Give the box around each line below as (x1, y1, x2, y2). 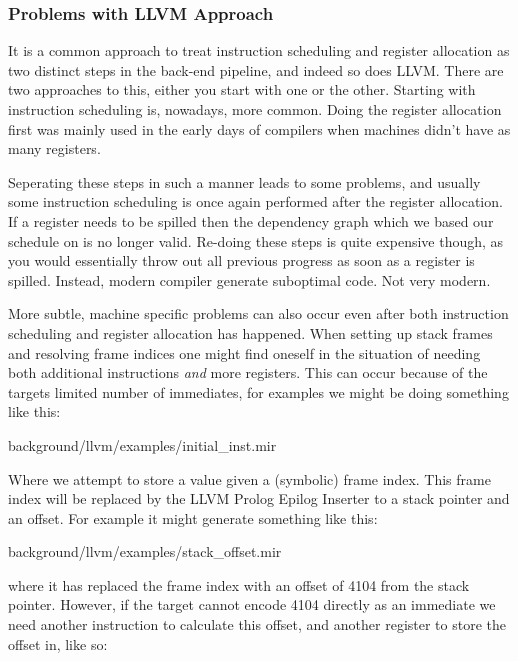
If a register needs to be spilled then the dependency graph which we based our (8, 210, 494, 231)
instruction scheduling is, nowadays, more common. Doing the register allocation (8, 99, 502, 119)
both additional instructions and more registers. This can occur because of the (8, 362, 488, 383)
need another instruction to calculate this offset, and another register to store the (8, 614, 506, 635)
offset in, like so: (8, 633, 108, 654)
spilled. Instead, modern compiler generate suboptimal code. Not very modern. (8, 269, 491, 290)
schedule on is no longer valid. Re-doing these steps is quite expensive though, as (8, 230, 504, 251)
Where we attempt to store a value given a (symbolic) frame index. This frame (8, 468, 491, 489)
